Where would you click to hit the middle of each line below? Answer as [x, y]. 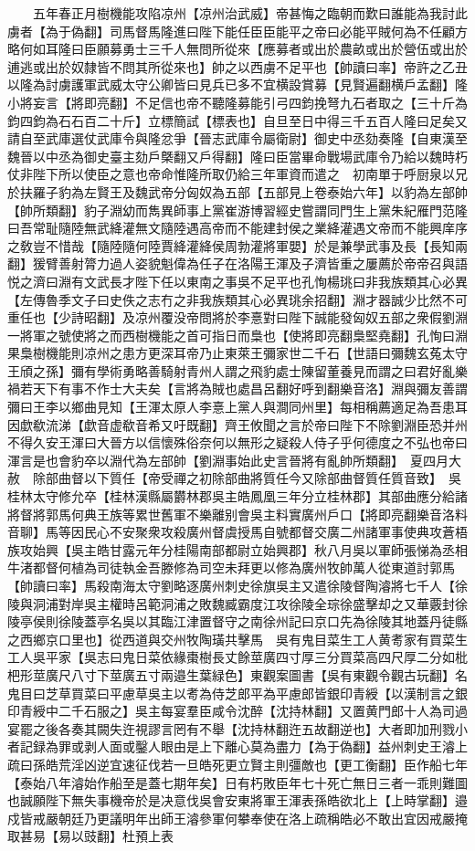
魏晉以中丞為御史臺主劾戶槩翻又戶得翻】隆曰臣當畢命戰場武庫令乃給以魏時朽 [237, 156]
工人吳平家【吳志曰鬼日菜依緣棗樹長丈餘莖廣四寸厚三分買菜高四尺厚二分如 [231, 657]
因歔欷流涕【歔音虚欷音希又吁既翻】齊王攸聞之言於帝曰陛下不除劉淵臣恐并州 [237, 424]
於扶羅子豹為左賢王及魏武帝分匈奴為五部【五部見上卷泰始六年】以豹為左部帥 [237, 191]
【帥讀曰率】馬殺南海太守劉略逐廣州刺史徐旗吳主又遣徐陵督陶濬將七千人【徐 [237, 585]
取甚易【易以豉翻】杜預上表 [90, 836]
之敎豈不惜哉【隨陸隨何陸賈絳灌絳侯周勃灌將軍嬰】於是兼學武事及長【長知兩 [237, 245]
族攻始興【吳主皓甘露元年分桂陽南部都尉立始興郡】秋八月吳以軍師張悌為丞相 [237, 549]
